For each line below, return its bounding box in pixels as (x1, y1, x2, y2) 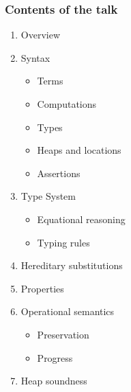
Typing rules (37, 235, 90, 249)
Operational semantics (20, 304, 115, 319)
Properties (20, 281, 64, 295)
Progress (37, 350, 73, 365)
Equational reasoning (37, 211, 126, 226)
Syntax (20, 50, 50, 65)
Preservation (37, 327, 89, 341)
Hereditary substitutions (20, 258, 123, 273)
